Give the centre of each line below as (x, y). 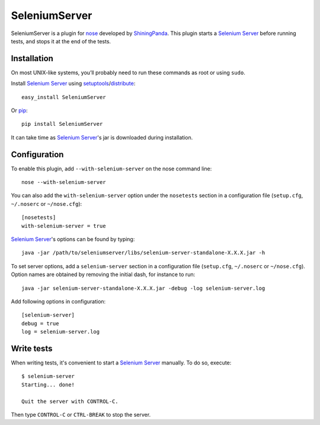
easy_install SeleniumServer (64, 97)
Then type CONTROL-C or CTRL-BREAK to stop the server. (81, 415)
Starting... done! (48, 385)
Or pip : (19, 110)
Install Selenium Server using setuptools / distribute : (73, 84)
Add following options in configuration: (58, 302)
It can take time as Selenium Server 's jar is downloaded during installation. (102, 137)
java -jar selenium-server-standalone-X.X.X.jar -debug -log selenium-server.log (143, 288)
